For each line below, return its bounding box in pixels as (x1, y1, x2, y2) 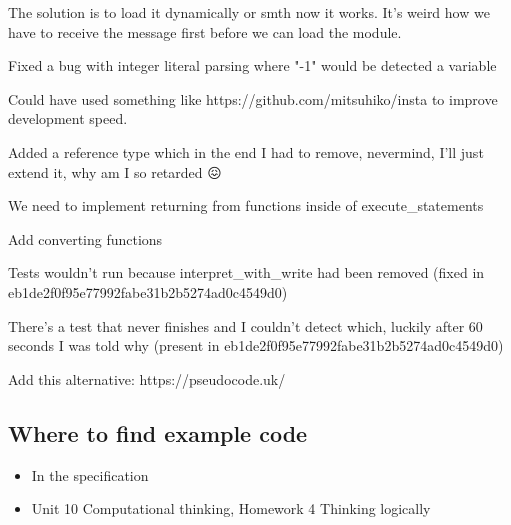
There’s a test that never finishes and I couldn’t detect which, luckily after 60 (8, 315, 483, 336)
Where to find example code (8, 417, 308, 448)
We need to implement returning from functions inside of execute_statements (8, 195, 484, 216)
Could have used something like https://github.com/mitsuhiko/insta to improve (8, 88, 498, 109)
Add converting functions (8, 228, 163, 249)
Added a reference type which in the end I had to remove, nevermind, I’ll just (8, 141, 484, 162)
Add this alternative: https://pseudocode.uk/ (8, 368, 286, 389)
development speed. (8, 108, 128, 129)
